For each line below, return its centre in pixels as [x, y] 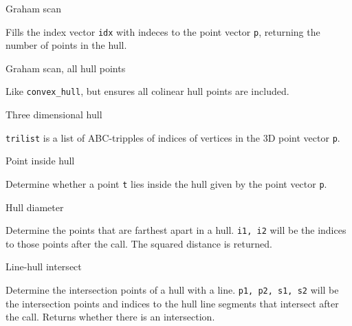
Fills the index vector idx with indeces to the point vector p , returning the [163, 31]
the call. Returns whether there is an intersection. [110, 317]
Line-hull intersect [44, 267]
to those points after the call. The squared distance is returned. [139, 243]
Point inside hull [40, 161]
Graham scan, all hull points [66, 68]
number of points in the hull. [66, 45]
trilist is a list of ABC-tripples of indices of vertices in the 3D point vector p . [173, 137]
